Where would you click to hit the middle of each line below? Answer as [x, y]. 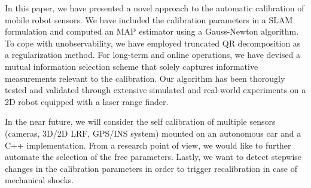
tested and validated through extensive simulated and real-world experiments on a [155, 90]
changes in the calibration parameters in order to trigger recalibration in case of [151, 168]
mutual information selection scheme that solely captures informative [132, 66]
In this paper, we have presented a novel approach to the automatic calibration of [155, 8]
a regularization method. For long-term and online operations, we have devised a [153, 55]
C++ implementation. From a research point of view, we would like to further [148, 145]
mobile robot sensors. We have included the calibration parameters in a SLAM [149, 19]
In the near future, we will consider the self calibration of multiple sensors [140, 121]
